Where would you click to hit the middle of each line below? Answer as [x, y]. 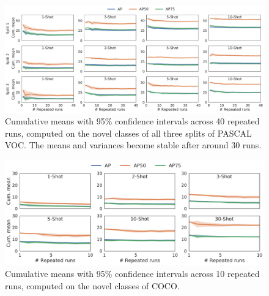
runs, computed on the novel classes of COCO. [92, 285]
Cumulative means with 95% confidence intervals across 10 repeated [132, 273]
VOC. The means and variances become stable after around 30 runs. [133, 145]
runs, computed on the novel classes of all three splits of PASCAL [128, 133]
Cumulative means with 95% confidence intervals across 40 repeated [132, 121]
